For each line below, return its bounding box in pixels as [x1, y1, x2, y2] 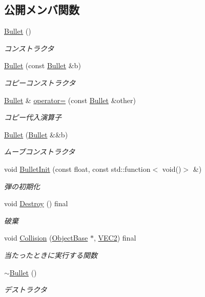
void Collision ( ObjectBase [4, 232, 88, 243]
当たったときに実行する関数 [4, 249, 97, 260]
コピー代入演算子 [4, 112, 61, 123]
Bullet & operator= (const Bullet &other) [4, 94, 136, 105]
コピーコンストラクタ [4, 77, 76, 88]
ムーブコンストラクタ [4, 146, 75, 157]
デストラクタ [4, 284, 47, 295]
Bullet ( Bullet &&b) [4, 129, 68, 140]
